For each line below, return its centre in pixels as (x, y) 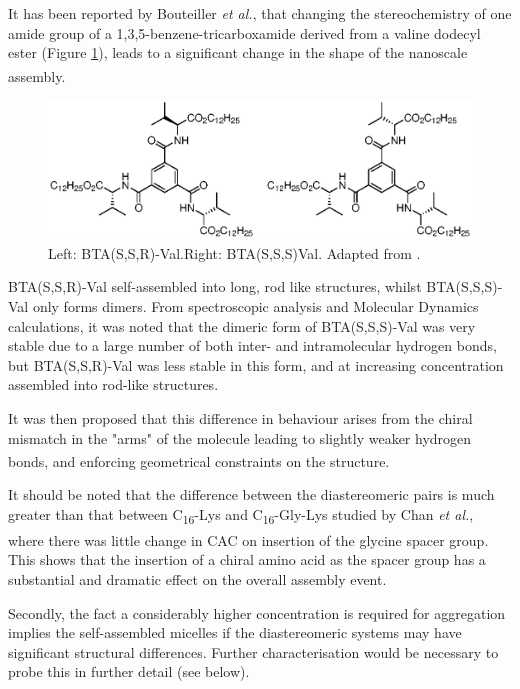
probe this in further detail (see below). (129, 671)
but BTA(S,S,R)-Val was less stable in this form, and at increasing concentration (256, 364)
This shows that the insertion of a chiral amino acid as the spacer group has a (247, 559)
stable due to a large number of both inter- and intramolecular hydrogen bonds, (252, 345)
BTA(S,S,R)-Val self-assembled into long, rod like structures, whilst (215, 286)
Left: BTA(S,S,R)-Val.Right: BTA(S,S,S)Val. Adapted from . (234, 252)
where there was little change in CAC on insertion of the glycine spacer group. (248, 539)
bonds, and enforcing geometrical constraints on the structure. (199, 460)
